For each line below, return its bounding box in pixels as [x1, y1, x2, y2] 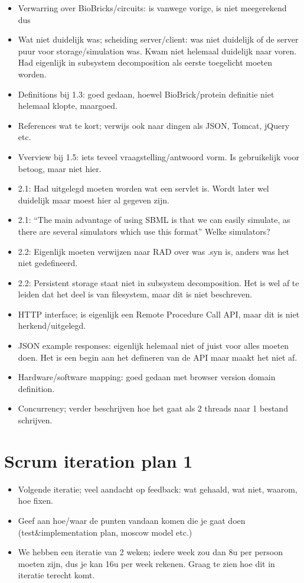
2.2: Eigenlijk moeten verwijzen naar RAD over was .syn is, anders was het [18, 245, 289, 257]
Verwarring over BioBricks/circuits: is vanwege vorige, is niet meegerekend [18, 2, 287, 14]
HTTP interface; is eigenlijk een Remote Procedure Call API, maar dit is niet [18, 307, 300, 320]
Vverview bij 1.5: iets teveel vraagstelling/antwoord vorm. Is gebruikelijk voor [18, 150, 299, 163]
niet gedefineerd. [18, 257, 78, 269]
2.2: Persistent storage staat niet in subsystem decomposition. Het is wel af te [18, 276, 299, 289]
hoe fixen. [18, 494, 53, 507]
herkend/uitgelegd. [18, 319, 86, 332]
